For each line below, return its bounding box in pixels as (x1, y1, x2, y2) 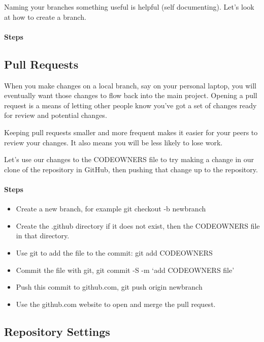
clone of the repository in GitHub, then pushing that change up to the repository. (4, 164, 258, 174)
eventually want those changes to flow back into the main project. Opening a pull (4, 90, 257, 101)
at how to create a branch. (4, 11, 86, 22)
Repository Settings (4, 323, 110, 339)
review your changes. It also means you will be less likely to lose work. (4, 137, 223, 147)
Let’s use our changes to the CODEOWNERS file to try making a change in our (4, 154, 254, 165)
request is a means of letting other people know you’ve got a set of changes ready (4, 100, 257, 110)
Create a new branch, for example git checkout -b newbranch (16, 203, 206, 214)
